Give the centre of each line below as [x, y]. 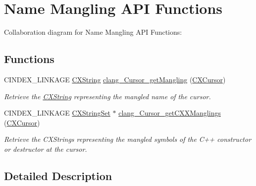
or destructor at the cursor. [46, 149]
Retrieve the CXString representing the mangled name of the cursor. [107, 96]
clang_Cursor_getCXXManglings [170, 113]
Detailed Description [58, 175]
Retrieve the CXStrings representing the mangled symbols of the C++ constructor [128, 139]
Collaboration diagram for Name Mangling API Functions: [93, 32]
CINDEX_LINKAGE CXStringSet [57, 113]
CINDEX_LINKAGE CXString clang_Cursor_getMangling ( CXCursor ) [115, 79]
